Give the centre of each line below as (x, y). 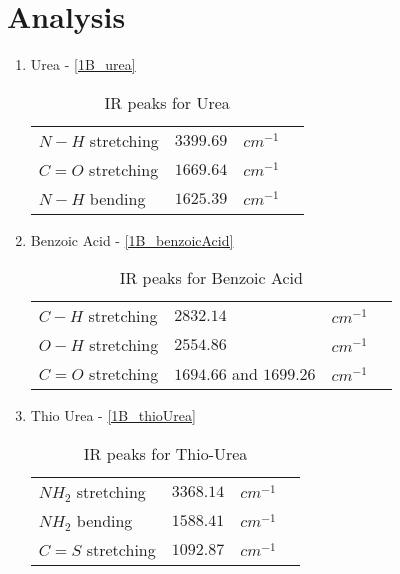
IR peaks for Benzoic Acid (211, 278)
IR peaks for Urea (167, 102)
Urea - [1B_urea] (83, 64)
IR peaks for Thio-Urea (165, 453)
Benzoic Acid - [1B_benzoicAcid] (132, 239)
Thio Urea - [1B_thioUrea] (113, 415)
